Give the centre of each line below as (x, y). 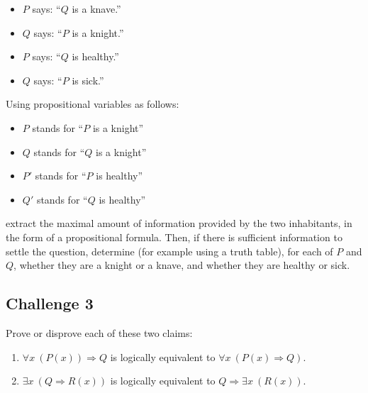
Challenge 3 (50, 303)
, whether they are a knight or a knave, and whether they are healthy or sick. (182, 265)
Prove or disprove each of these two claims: (99, 332)
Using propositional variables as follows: (93, 104)
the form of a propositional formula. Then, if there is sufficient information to (174, 237)
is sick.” (88, 80)
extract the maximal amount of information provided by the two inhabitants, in (179, 223)
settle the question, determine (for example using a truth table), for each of (169, 251)
